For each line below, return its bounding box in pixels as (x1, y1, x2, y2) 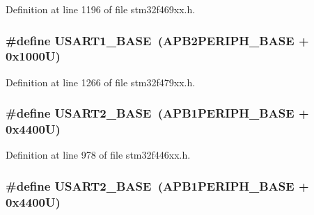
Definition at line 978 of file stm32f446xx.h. (6, 148, 191, 162)
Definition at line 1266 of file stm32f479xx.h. (6, 74, 196, 89)
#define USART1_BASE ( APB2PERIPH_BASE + (6, 31, 309, 49)
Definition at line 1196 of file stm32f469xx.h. (6, 2, 196, 16)
